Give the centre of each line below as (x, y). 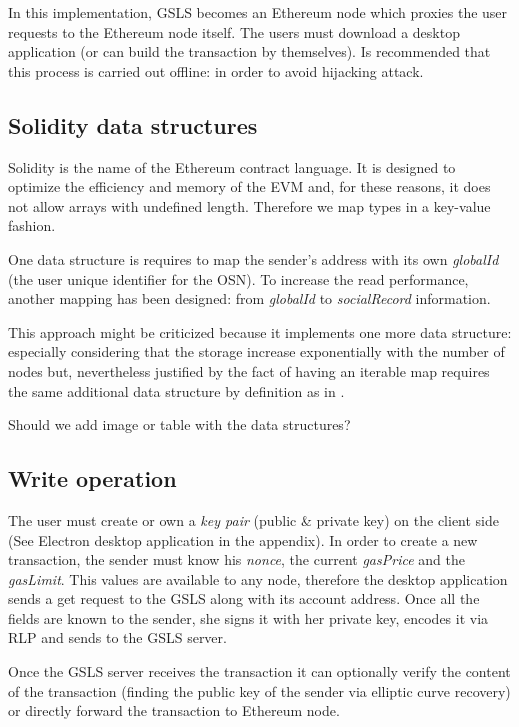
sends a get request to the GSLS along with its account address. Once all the (244, 598)
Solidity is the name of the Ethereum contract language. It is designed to (232, 166)
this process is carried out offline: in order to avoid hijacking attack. (216, 70)
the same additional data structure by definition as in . (176, 390)
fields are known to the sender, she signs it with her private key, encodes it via (248, 617)
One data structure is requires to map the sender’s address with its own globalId (253, 258)
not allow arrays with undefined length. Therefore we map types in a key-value (249, 205)
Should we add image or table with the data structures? (179, 424)
